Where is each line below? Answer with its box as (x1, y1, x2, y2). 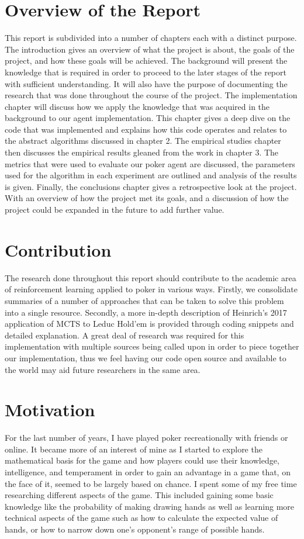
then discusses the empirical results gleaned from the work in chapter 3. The (5, 146, 279, 158)
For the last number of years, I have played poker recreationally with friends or (5, 431, 288, 444)
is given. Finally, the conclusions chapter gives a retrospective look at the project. (5, 180, 297, 192)
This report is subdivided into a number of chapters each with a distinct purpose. (5, 32, 297, 44)
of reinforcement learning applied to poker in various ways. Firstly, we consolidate (5, 283, 298, 295)
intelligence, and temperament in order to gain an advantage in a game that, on (5, 466, 291, 478)
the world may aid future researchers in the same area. (5, 363, 201, 375)
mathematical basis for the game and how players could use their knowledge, (5, 454, 279, 467)
